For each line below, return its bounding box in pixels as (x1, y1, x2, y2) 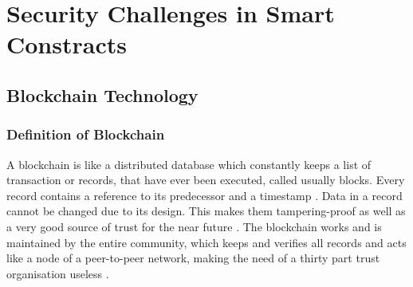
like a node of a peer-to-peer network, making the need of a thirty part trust (6, 250, 380, 266)
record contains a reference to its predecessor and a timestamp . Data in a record (6, 187, 403, 203)
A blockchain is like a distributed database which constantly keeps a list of (6, 155, 372, 172)
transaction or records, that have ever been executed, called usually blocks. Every (6, 171, 405, 188)
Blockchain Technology (6, 82, 199, 107)
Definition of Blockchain (6, 124, 165, 144)
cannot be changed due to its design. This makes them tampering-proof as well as (6, 202, 406, 219)
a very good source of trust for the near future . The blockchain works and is (6, 218, 382, 234)
